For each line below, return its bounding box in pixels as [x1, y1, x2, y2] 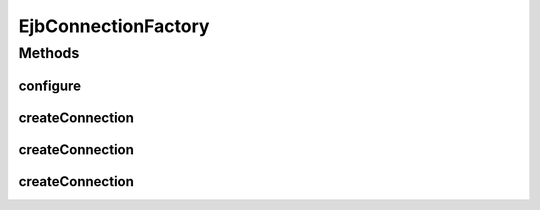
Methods [18, 44, 80, 62]
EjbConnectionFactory [18, 15, 210, 37]
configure [18, 77, 82, 94]
